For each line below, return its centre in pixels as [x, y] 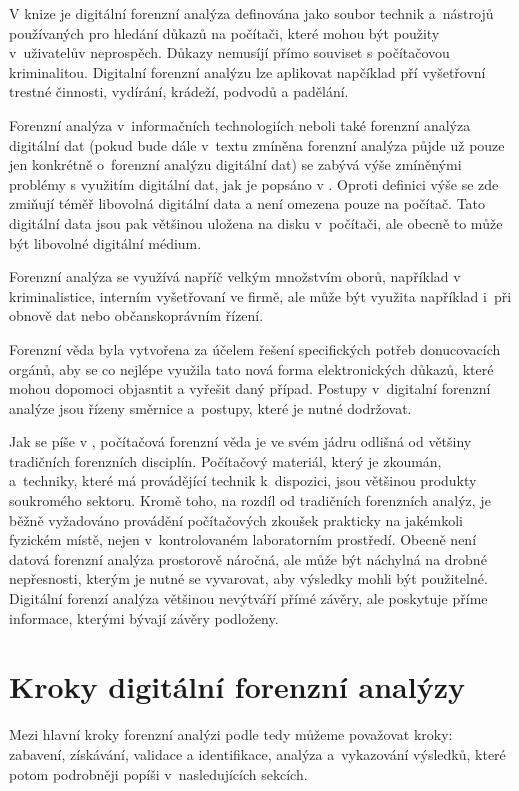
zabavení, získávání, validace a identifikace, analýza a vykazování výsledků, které [257, 753]
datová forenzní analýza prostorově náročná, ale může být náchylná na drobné [248, 558]
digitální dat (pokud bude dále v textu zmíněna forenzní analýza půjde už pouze [257, 144]
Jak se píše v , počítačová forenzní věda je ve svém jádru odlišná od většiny [240, 441]
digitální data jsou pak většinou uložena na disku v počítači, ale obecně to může [256, 222]
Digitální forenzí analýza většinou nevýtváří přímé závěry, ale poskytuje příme [248, 598]
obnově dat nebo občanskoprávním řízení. [136, 315]
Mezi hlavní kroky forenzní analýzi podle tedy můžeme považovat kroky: [231, 734]
